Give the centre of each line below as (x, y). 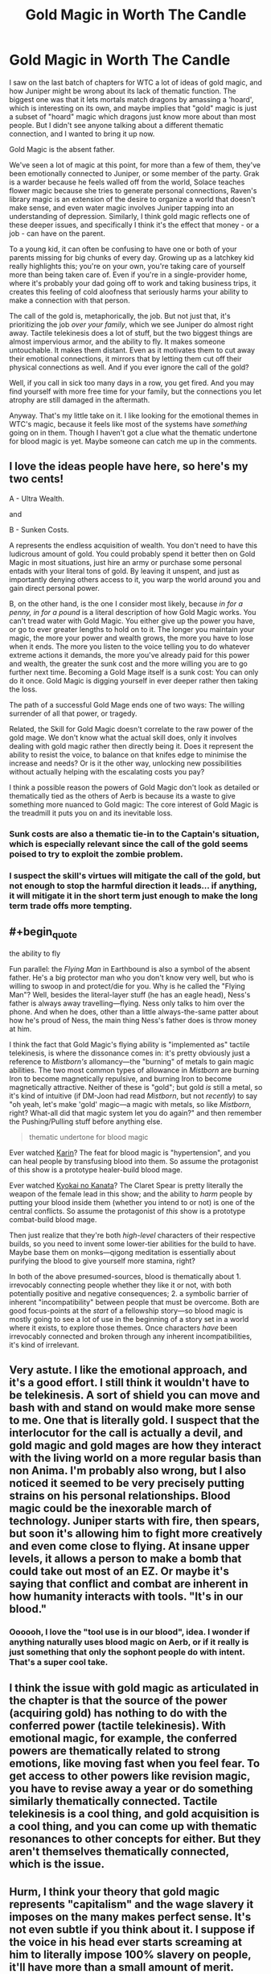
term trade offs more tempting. (71, 906)
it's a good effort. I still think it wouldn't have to (129, 1382)
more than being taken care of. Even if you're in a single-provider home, (128, 275)
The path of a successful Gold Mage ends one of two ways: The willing (127, 704)
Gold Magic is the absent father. (62, 149)
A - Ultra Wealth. (37, 498)
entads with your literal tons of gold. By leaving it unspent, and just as (124, 571)
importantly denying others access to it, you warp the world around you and (135, 579)
